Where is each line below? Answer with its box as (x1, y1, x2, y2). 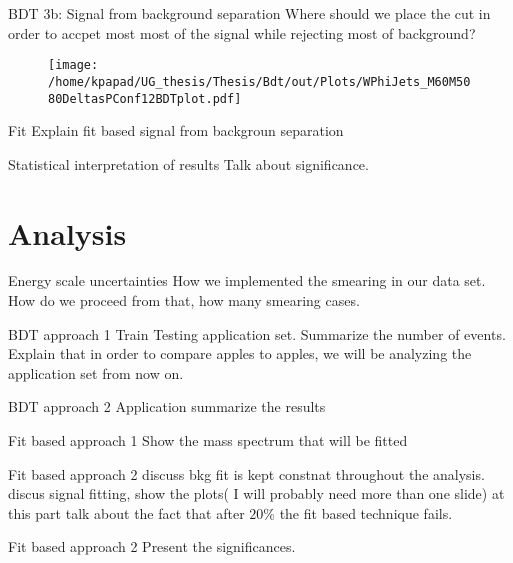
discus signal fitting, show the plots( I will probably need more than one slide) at (8, 483, 505, 504)
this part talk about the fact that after (8, 502, 245, 523)
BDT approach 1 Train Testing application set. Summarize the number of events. (8, 323, 506, 344)
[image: (48, 58, 99, 73)
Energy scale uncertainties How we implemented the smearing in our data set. (8, 270, 486, 291)
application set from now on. (8, 362, 184, 383)
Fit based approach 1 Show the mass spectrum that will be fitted (8, 430, 408, 451)
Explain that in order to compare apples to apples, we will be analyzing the (8, 343, 472, 364)
